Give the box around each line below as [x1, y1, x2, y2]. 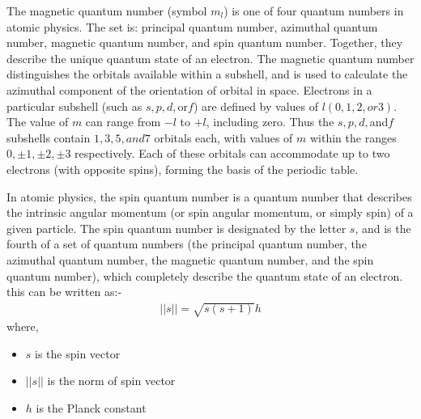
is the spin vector [35, 345, 121, 362]
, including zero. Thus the [206, 113, 334, 130]
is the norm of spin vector [47, 372, 176, 389]
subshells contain [6, 129, 91, 146]
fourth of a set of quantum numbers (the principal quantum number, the [6, 235, 367, 252]
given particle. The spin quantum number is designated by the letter [6, 219, 347, 236]
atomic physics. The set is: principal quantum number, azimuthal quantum [6, 18, 378, 35]
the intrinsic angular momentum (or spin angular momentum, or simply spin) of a [6, 204, 414, 221]
